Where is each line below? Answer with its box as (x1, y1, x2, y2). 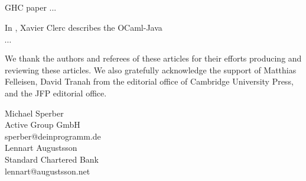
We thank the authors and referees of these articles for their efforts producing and (5, 52, 302, 64)
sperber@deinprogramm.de (5, 130, 101, 142)
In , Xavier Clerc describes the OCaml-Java (5, 21, 162, 33)
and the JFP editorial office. (5, 86, 107, 99)
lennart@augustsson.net (5, 164, 90, 177)
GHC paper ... (5, 1, 57, 13)
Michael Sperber (5, 106, 64, 119)
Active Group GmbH (5, 118, 80, 131)
